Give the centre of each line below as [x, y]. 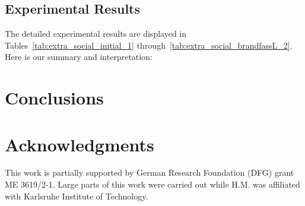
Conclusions [54, 98]
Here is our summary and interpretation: [79, 57]
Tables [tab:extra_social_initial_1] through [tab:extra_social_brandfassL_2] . [149, 45]
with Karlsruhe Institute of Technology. [77, 196]
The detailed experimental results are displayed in [96, 34]
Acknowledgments [80, 144]
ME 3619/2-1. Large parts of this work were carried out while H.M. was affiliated [152, 184]
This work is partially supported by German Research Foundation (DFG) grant [150, 172]
